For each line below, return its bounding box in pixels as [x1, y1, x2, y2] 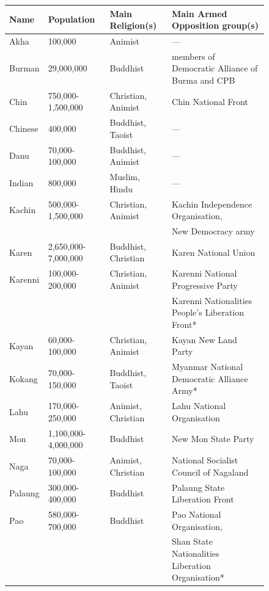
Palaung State [172, 480, 225, 493]
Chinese [9, 122, 39, 135]
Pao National [172, 507, 221, 520]
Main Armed [172, 7, 227, 20]
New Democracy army [172, 225, 255, 237]
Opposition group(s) [172, 19, 259, 32]
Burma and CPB [172, 73, 235, 86]
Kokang [9, 372, 38, 385]
